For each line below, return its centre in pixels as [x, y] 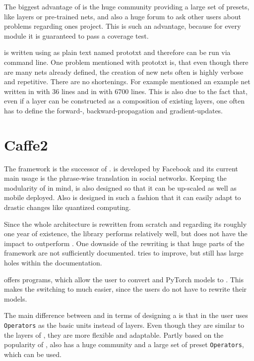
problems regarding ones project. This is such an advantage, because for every [123, 26]
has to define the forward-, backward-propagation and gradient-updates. [114, 110]
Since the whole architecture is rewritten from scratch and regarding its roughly [126, 224]
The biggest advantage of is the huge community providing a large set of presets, [127, 6]
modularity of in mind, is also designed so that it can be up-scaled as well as [120, 187]
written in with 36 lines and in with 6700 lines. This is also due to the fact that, [126, 91]
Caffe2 [26, 144]
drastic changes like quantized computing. [67, 207]
